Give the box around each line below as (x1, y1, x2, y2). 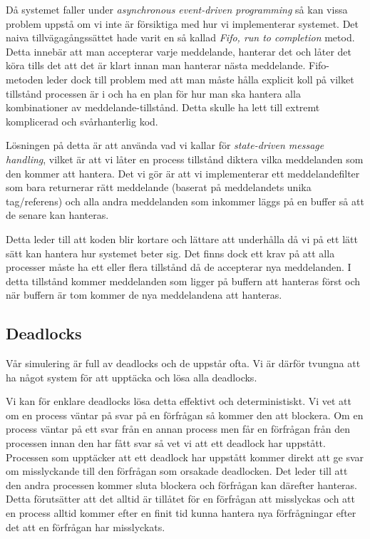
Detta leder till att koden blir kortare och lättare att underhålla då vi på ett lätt (6, 231, 358, 246)
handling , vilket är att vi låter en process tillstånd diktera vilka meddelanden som (6, 151, 364, 166)
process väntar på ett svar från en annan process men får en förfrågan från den (6, 421, 350, 436)
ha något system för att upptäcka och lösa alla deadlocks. (6, 369, 257, 384)
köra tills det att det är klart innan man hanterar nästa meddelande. (6, 58, 306, 73)
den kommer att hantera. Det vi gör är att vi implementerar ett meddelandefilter (6, 165, 360, 180)
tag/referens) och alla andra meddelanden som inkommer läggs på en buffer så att (6, 193, 364, 208)
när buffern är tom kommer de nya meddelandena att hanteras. (6, 287, 282, 302)
